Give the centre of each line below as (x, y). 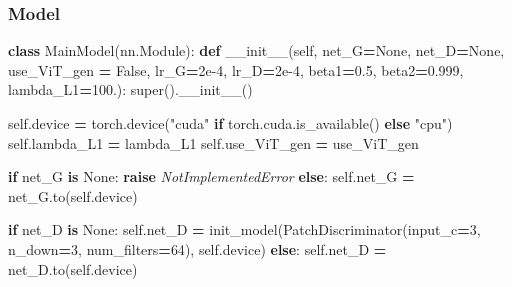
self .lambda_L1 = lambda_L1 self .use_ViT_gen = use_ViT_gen (213, 142)
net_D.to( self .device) (73, 268)
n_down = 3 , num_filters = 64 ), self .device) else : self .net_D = (197, 248)
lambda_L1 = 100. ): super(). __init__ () (130, 89)
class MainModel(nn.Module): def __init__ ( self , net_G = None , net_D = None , (256, 50)
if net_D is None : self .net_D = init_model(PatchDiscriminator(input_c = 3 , (244, 229)
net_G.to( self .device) (73, 195)
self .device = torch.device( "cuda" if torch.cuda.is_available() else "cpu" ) (230, 123)
